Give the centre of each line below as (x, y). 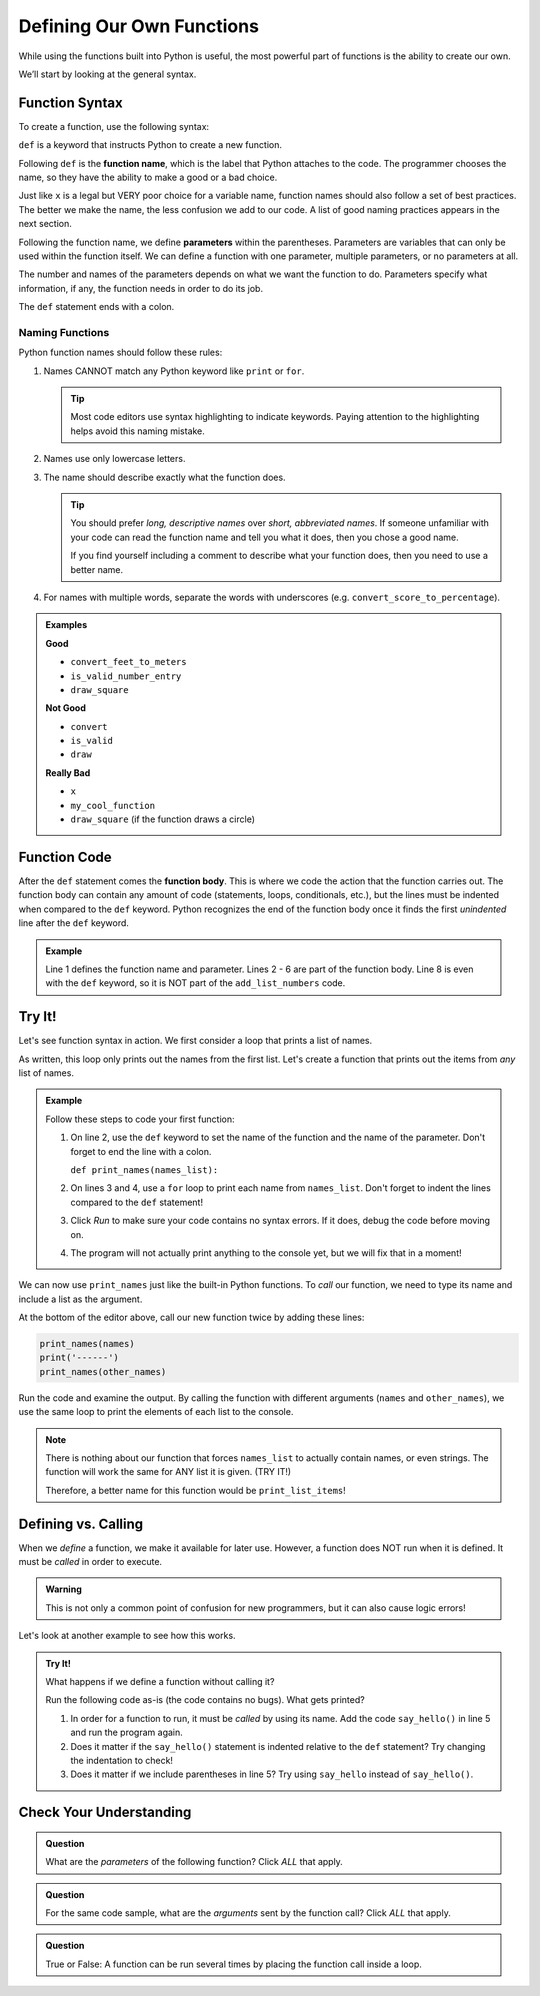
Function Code (65, 856)
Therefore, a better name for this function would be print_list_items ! (196, 1490)
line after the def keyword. (74, 923)
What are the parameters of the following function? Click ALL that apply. (194, 1862)
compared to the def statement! (137, 1202)
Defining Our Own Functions (139, 26)
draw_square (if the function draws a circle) (162, 819)
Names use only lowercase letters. (114, 459)
